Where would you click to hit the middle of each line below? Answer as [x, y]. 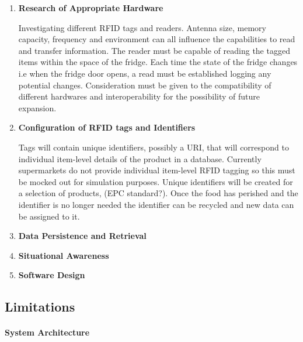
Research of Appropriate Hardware [91, 8]
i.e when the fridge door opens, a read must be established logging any [145, 73]
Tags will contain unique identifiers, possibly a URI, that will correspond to [154, 147]
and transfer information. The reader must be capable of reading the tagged [154, 50]
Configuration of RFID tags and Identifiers [107, 127]
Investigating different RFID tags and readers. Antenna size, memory [142, 27]
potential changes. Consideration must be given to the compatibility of [145, 85]
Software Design [52, 275]
